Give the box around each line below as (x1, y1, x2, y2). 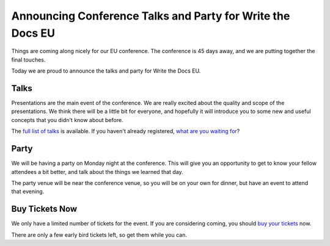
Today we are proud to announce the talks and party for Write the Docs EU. (11, 67, 201, 74)
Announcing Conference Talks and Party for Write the (11, 9, 290, 23)
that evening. (11, 188, 45, 195)
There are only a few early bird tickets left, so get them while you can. (11, 231, 188, 238)
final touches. (11, 56, 46, 63)
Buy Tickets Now (11, 204, 78, 214)
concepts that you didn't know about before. (11, 116, 123, 123)
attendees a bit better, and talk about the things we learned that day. (11, 168, 183, 175)
